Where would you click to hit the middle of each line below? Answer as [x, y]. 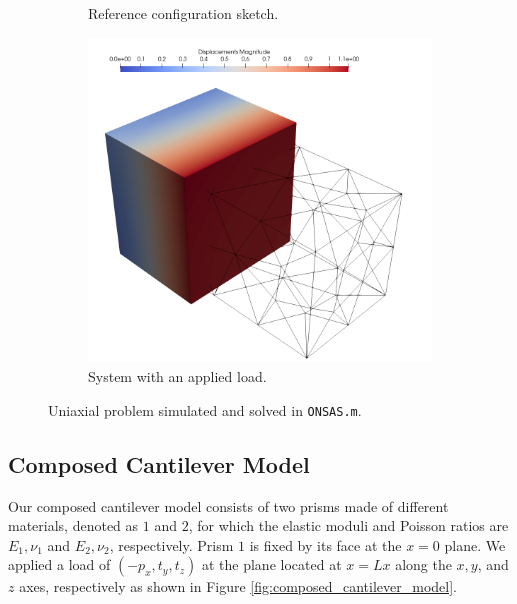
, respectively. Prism [171, 544]
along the [423, 564]
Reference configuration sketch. [183, 13]
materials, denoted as [73, 525]
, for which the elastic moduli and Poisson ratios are [348, 525]
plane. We [475, 544]
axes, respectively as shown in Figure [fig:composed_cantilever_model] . [238, 586]
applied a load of [59, 564]
